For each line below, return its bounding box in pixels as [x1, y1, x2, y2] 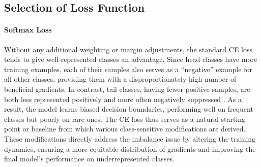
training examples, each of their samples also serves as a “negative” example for [4, 63, 252, 74]
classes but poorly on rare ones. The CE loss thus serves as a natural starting [4, 113, 246, 124]
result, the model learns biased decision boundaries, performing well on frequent [4, 104, 253, 114]
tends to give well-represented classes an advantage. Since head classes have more [4, 54, 257, 64]
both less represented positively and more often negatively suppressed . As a [4, 93, 242, 104]
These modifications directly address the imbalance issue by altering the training [4, 133, 256, 144]
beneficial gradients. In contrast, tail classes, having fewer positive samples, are [4, 83, 250, 94]
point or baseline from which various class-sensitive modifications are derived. [4, 123, 246, 134]
